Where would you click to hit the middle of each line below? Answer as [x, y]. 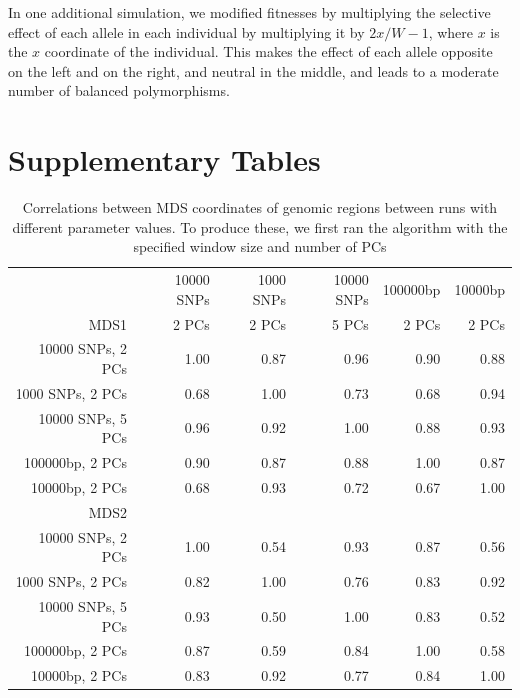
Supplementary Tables [164, 159]
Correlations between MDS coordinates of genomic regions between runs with [260, 207]
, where [451, 31]
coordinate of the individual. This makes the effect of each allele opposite [268, 51]
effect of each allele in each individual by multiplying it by [186, 31]
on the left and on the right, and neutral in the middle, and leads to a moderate [253, 70]
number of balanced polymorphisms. [119, 90]
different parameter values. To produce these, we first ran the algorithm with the [260, 226]
